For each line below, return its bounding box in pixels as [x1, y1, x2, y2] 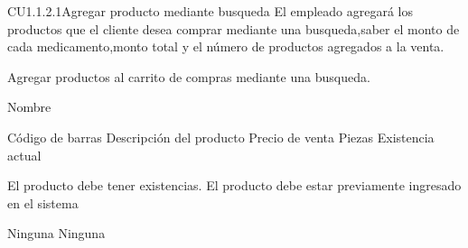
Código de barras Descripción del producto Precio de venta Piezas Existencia [7, 127, 435, 146]
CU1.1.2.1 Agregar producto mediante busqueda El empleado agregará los [7, 2, 413, 20]
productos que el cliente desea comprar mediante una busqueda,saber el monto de [7, 19, 460, 38]
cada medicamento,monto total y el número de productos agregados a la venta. [7, 37, 445, 56]
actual [7, 145, 42, 164]
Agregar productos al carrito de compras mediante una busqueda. [7, 67, 370, 86]
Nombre [7, 97, 51, 116]
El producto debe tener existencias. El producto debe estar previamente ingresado [7, 176, 462, 195]
